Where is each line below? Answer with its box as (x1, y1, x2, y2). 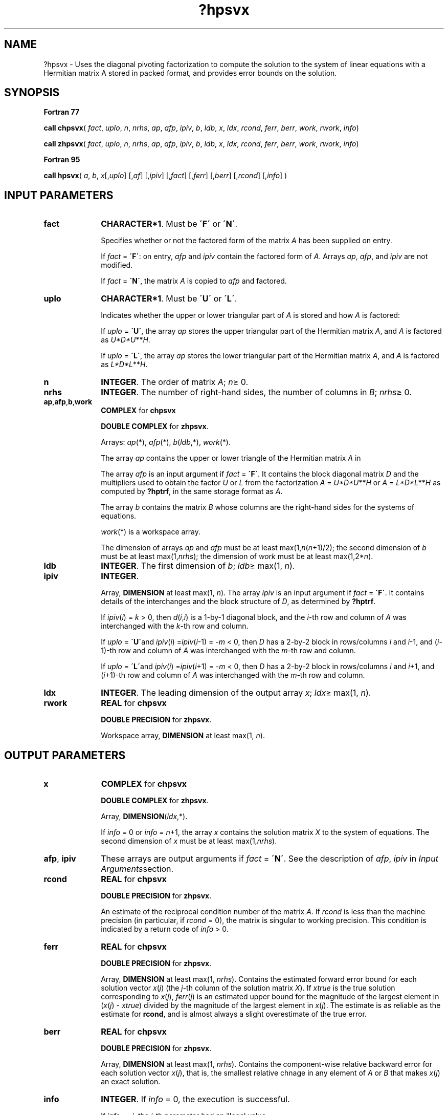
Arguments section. (101, 864, 174, 874)
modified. (101, 261, 133, 270)
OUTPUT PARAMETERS (4, 748, 126, 762)
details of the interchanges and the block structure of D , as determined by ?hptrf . (101, 597, 376, 606)
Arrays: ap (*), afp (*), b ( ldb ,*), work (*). (101, 438, 231, 447)
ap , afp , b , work (43, 397, 93, 406)
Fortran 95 (43, 155, 80, 164)
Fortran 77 (43, 108, 80, 117)
